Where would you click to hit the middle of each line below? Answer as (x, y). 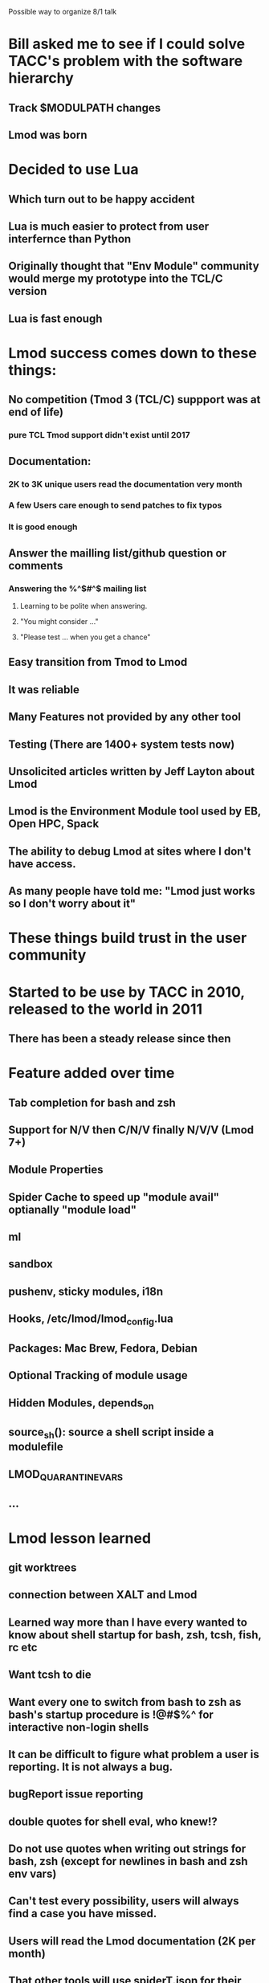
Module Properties (56, 1170)
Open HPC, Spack (54, 824)
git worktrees (43, 1567)
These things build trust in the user (128, 938)
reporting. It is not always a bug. (91, 1767)
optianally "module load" (73, 1209)
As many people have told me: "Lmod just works (132, 891)
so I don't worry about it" (72, 904)
